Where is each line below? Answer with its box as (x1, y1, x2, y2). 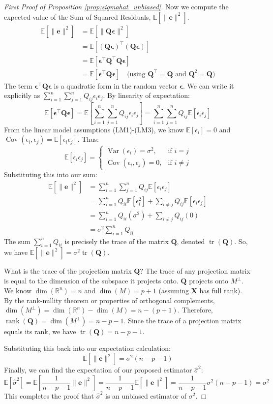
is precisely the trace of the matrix (64, 236, 169, 246)
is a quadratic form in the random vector (54, 80, 178, 91)
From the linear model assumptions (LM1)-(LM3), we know (4, 124, 184, 134)
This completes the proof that (4, 390, 94, 401)
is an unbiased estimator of (105, 390, 187, 401)
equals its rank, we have (4, 326, 76, 337)
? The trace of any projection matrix (140, 266, 250, 276)
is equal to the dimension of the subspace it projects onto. (4, 276, 179, 286)
